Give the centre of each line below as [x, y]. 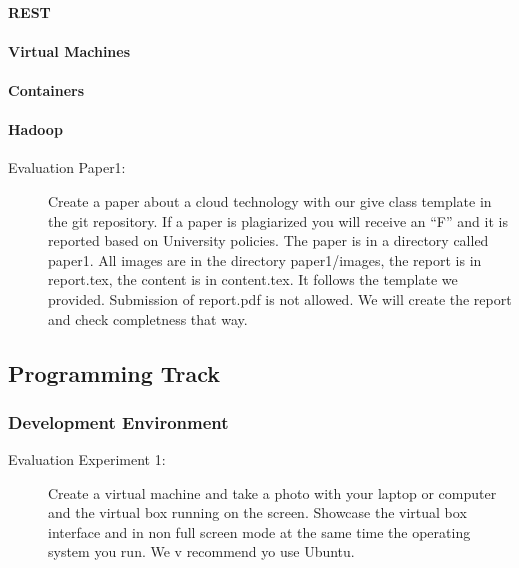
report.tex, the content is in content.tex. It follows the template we [253, 279]
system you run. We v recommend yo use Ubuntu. [201, 551]
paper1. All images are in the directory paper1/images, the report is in [265, 259]
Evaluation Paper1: [67, 167]
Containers [46, 89]
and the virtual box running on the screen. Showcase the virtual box [257, 512]
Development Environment [118, 421]
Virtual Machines [69, 50]
